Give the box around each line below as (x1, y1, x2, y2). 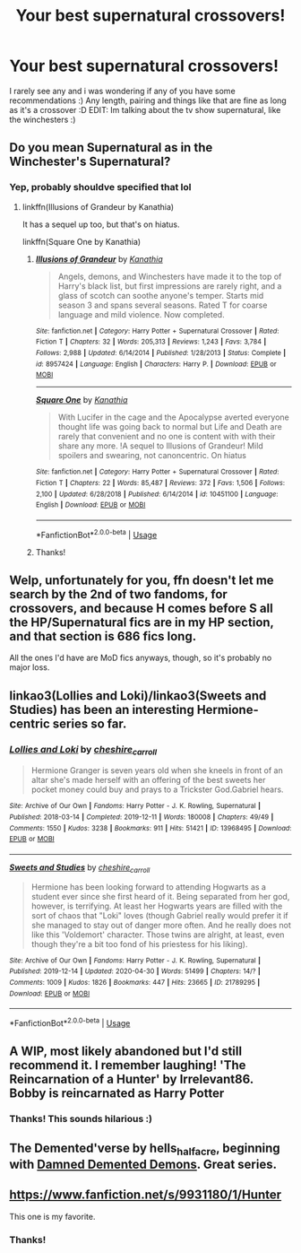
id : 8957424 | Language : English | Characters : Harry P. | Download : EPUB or (35, 360, 277, 369)
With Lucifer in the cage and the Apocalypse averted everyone (57, 412, 289, 422)
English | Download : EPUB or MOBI (35, 500, 146, 509)
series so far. (52, 716, 127, 731)
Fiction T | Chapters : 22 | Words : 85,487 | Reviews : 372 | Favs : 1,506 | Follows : (35, 478, 285, 487)
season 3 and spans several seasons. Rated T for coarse (57, 300, 268, 310)
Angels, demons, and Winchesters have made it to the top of (57, 271, 282, 282)
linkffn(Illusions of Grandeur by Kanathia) (21, 201, 175, 212)
